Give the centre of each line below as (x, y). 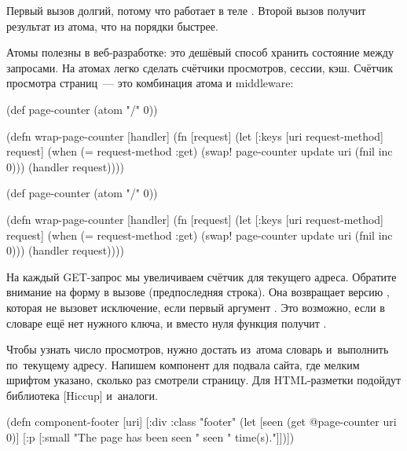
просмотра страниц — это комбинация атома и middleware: (150, 83)
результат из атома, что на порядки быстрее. (112, 26)
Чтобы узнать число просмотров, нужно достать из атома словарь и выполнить (198, 349)
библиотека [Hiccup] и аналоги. (82, 395)
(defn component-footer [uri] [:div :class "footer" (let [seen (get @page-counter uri (202, 422)
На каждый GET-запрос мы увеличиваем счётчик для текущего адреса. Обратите (202, 276)
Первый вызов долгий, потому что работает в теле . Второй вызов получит (186, 10)
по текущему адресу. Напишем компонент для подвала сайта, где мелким (183, 364)
